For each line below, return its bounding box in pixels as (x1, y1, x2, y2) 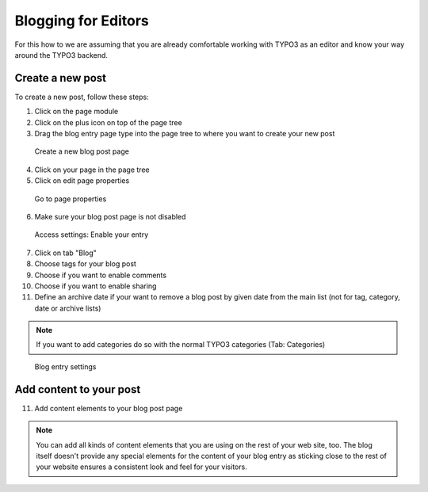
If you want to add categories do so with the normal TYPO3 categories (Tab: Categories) (36, 340, 326, 349)
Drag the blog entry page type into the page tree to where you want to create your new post (34, 129, 335, 139)
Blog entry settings (34, 361, 97, 372)
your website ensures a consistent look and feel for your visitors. (36, 462, 247, 471)
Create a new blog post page (34, 147, 130, 156)
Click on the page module (34, 107, 119, 116)
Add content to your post (14, 383, 141, 396)
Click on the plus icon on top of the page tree (34, 117, 182, 127)
